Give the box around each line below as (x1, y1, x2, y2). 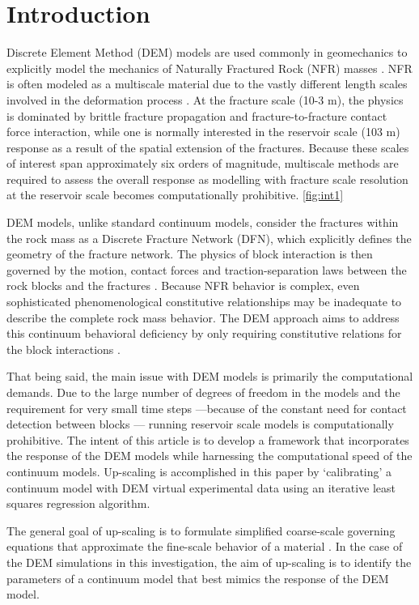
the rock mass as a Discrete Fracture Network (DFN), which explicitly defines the (6, 229, 412, 246)
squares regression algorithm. (6, 495, 150, 512)
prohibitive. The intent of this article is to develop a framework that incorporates (6, 431, 409, 448)
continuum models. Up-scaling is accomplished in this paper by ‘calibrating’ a (6, 462, 392, 479)
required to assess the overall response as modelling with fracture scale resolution (6, 170, 408, 187)
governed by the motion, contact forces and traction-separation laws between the (6, 261, 407, 278)
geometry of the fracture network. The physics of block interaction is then (6, 245, 373, 262)
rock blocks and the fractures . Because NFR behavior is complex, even (6, 277, 360, 294)
